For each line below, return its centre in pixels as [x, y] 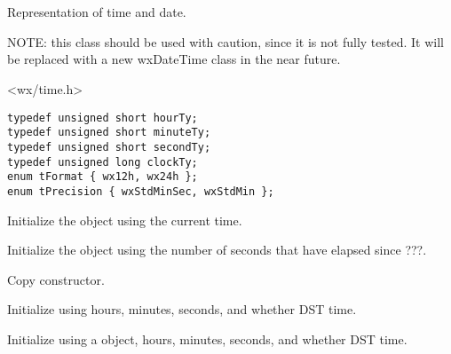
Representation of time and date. [97, 12]
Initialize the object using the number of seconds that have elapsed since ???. [217, 250]
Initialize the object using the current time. [125, 220]
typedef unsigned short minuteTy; [109, 133]
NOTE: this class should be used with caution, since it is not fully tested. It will [225, 41]
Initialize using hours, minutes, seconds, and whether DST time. [182, 309]
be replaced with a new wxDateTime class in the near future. [174, 59]
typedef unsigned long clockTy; [103, 162]
